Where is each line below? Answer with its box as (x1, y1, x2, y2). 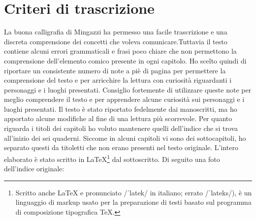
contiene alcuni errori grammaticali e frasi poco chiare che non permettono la (4, 46, 237, 56)
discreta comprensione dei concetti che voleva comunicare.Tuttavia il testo (4, 36, 227, 46)
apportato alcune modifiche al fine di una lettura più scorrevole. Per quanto (4, 113, 232, 124)
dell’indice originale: (4, 163, 64, 174)
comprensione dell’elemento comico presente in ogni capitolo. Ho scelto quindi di (4, 55, 247, 65)
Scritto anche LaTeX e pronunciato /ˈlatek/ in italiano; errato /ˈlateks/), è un (15, 187, 252, 197)
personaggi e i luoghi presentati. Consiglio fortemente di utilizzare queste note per (4, 84, 252, 94)
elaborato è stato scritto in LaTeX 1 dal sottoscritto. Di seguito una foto (4, 152, 220, 164)
